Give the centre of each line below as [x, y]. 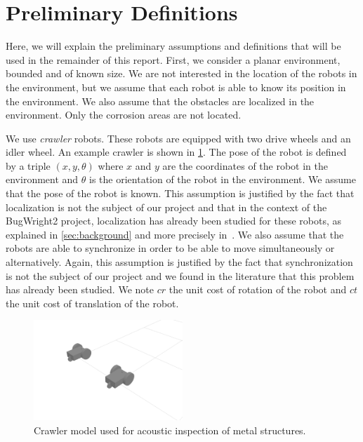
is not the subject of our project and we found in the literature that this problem [180, 275]
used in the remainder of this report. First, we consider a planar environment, [173, 59]
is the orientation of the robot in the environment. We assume [223, 179]
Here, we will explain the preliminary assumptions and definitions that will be [173, 46]
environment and [42, 179]
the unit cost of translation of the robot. [92, 303]
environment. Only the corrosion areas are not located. [124, 115]
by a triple [28, 165]
